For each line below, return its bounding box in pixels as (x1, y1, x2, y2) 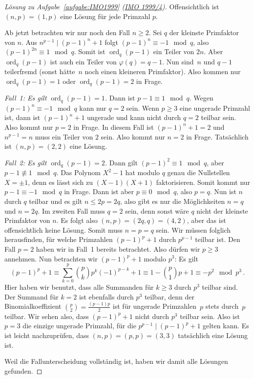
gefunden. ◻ (4, 365, 42, 376)
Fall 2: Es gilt (4, 157, 47, 167)
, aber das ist (187, 215, 226, 225)
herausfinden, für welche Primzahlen (4, 234, 113, 244)
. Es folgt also (56, 215, 98, 225)
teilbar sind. (202, 282, 238, 292)
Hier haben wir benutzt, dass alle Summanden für (4, 282, 154, 292)
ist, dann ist (4, 112, 41, 122)
